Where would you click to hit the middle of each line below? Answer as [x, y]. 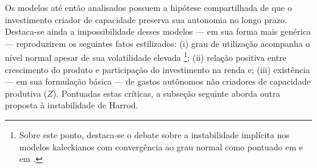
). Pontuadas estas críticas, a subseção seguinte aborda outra [166, 93]
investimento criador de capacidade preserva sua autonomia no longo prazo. [146, 19]
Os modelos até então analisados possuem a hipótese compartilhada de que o [148, 7]
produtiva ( [26, 93]
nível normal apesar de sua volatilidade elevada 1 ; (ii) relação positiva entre [146, 57]
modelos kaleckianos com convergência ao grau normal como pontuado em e [161, 146]
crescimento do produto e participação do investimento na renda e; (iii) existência [158, 69]
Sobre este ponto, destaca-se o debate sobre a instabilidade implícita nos [154, 135]
